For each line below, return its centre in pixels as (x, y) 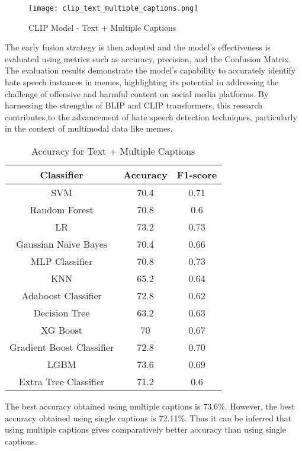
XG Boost (62, 330)
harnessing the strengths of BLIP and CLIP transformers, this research (134, 105)
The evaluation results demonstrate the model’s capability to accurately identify (150, 70)
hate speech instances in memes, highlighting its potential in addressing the (142, 82)
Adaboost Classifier (62, 295)
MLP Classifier (62, 261)
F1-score (197, 175)
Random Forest (62, 209)
